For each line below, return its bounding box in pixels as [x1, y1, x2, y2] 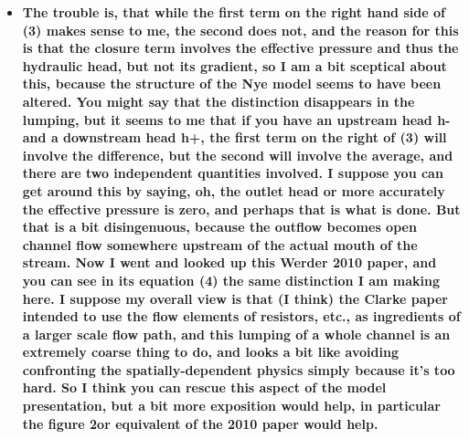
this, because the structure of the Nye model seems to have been [22, 74, 442, 93]
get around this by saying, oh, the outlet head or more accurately [22, 181, 445, 200]
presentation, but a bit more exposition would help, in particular [22, 396, 441, 415]
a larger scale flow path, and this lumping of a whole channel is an [22, 324, 451, 343]
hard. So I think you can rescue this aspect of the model [22, 378, 387, 397]
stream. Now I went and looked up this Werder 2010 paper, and [22, 253, 437, 272]
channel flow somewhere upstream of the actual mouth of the [22, 235, 418, 254]
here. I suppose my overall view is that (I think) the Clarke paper [22, 288, 448, 308]
